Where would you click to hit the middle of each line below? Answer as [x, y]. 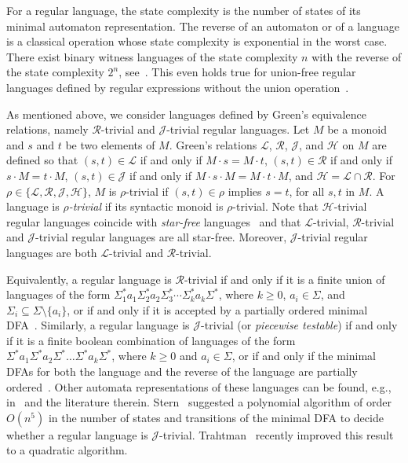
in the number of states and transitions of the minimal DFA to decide [216, 417]
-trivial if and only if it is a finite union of [284, 279]
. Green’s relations [213, 144]
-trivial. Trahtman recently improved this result [277, 434]
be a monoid [357, 129]
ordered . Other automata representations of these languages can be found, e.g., [199, 386]
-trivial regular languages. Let [238, 129]
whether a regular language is [77, 434]
